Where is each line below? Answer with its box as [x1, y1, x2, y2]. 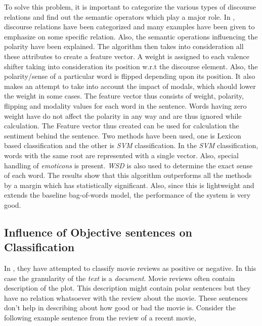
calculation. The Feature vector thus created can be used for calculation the [4, 120, 239, 131]
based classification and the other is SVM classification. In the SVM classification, [4, 140, 258, 151]
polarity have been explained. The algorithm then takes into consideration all [4, 41, 244, 52]
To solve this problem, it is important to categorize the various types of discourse [4, 2, 256, 12]
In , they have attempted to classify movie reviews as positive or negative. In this [4, 263, 256, 273]
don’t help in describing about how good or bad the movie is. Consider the [4, 302, 236, 313]
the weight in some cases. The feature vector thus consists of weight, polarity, [4, 90, 244, 101]
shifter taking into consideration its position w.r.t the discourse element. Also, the [4, 61, 258, 71]
